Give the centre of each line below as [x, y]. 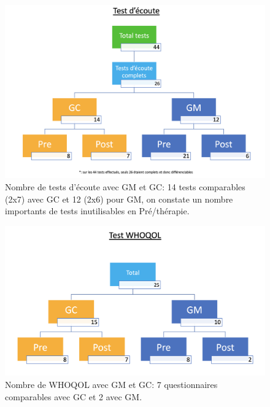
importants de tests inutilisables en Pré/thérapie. [97, 211]
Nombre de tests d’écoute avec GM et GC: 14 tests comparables [125, 186]
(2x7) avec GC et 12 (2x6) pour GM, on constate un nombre [119, 199]
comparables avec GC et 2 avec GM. [74, 396]
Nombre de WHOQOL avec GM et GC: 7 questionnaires [111, 385]
